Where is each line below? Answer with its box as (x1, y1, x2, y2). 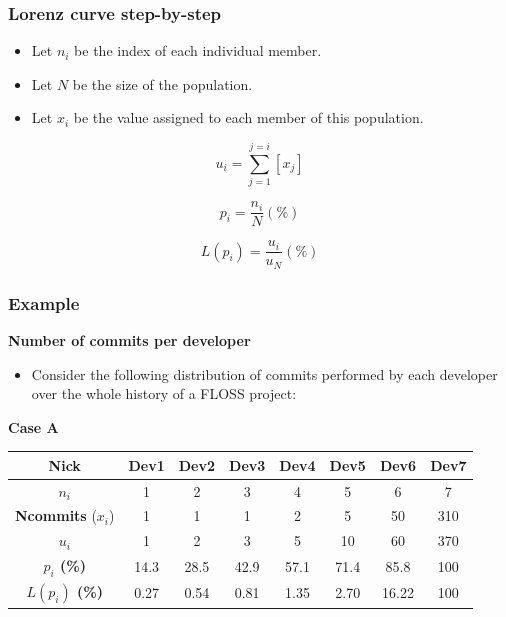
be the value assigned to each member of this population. (73, 107, 424, 128)
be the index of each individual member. (74, 40, 322, 61)
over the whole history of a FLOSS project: (31, 383, 297, 404)
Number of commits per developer (8, 329, 251, 350)
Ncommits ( (15, 505, 97, 526)
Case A (8, 416, 59, 437)
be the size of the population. (72, 73, 253, 94)
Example (8, 290, 80, 315)
